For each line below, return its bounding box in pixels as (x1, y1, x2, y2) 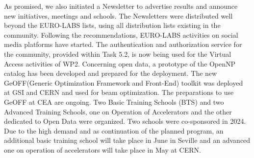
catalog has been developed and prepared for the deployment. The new (4, 68, 217, 78)
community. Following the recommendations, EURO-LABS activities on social (4, 29, 238, 40)
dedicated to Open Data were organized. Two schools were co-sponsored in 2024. (4, 116, 246, 126)
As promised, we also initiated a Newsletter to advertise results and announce (4, 1, 238, 11)
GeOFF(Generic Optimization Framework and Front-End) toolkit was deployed (4, 77, 243, 88)
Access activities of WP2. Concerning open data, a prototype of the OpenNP (4, 58, 236, 68)
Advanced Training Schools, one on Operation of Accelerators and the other (4, 106, 232, 116)
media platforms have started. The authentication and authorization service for (4, 39, 242, 49)
